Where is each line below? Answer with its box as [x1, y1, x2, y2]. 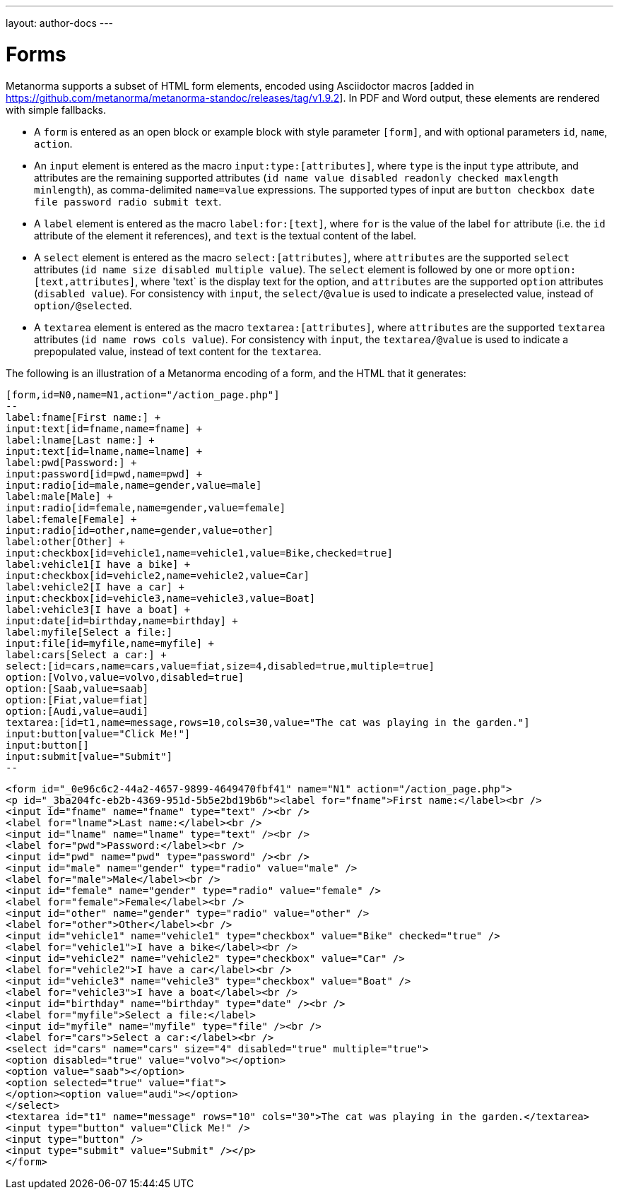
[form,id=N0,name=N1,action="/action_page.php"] [6, 388, 280, 400]
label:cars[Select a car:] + [6, 648, 167, 660]
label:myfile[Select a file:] [6, 626, 173, 638]
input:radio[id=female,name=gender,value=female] [6, 501, 286, 513]
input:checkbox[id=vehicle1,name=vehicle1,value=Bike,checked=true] [6, 547, 393, 559]
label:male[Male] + [6, 490, 113, 502]
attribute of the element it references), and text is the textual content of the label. [34, 229, 416, 242]
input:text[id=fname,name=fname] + [6, 422, 203, 434]
